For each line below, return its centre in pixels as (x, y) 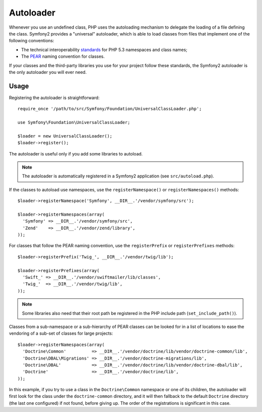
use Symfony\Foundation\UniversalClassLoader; (74, 122)
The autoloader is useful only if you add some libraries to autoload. (76, 154)
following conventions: (32, 41)
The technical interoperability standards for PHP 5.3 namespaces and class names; (104, 50)
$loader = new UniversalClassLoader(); (65, 136)
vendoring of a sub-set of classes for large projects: (61, 333)
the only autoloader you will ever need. (48, 72)
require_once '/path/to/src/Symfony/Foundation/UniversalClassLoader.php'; (110, 109)
